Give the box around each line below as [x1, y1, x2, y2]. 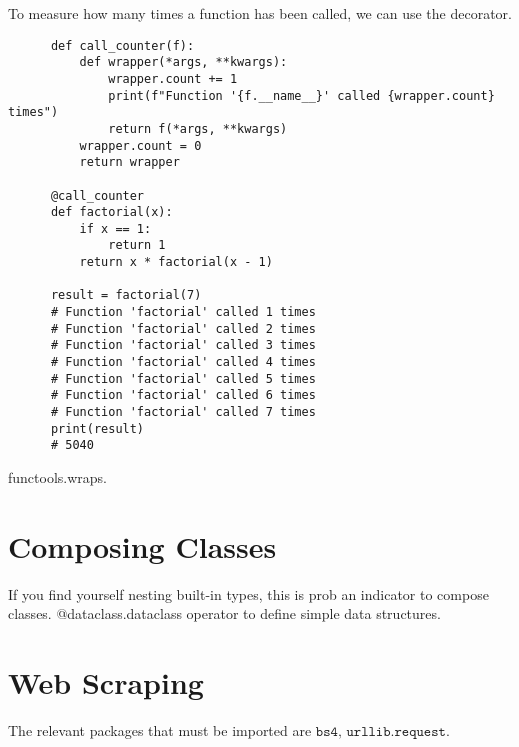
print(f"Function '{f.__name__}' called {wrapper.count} [108, 88, 495, 103]
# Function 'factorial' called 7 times [50, 405, 316, 420]
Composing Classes [8, 525, 277, 566]
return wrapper [79, 155, 180, 170]
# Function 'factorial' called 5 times [50, 371, 316, 386]
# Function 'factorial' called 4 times [50, 355, 316, 370]
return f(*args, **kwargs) [108, 121, 288, 136]
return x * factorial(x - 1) [79, 255, 273, 270]
